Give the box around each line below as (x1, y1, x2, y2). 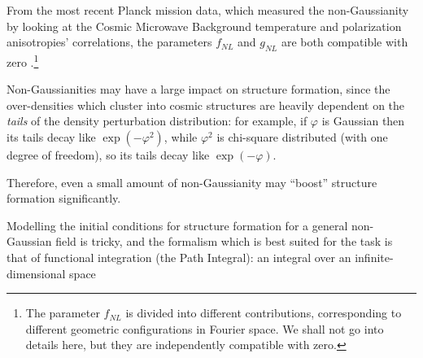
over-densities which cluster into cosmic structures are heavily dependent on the (7, 96, 405, 113)
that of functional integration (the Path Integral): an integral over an (7, 248, 351, 265)
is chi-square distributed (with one (216, 129, 388, 146)
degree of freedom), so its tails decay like (7, 146, 210, 164)
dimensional (7, 264, 66, 282)
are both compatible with (281, 33, 408, 50)
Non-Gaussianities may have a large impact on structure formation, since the (7, 81, 390, 98)
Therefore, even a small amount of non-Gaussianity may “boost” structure (7, 173, 377, 190)
